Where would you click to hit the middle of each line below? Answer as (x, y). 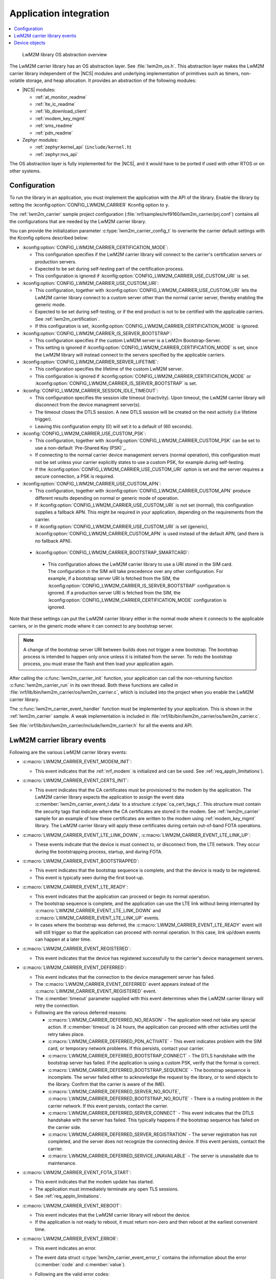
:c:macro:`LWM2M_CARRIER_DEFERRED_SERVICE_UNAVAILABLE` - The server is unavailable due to (153, 1156)
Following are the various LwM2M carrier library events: (68, 752)
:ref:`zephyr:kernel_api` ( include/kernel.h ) (83, 147)
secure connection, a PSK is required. (75, 476)
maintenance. (62, 1163)
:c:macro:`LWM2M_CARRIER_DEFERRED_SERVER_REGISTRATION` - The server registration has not (152, 1134)
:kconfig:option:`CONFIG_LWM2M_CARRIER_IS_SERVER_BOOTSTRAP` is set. (116, 383)
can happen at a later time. (63, 939)
